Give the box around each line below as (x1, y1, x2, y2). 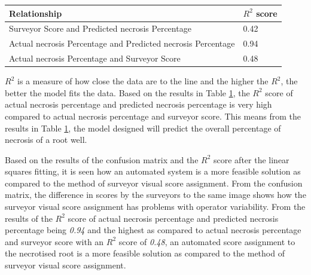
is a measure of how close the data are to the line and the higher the (17, 75, 269, 87)
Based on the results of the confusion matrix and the (5, 153, 199, 166)
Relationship (9, 7, 62, 19)
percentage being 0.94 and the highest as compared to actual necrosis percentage (5, 224, 301, 236)
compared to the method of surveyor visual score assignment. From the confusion (5, 176, 303, 189)
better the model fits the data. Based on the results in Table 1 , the (5, 86, 250, 99)
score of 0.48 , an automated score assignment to (118, 235, 295, 247)
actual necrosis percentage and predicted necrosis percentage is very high (5, 98, 272, 111)
